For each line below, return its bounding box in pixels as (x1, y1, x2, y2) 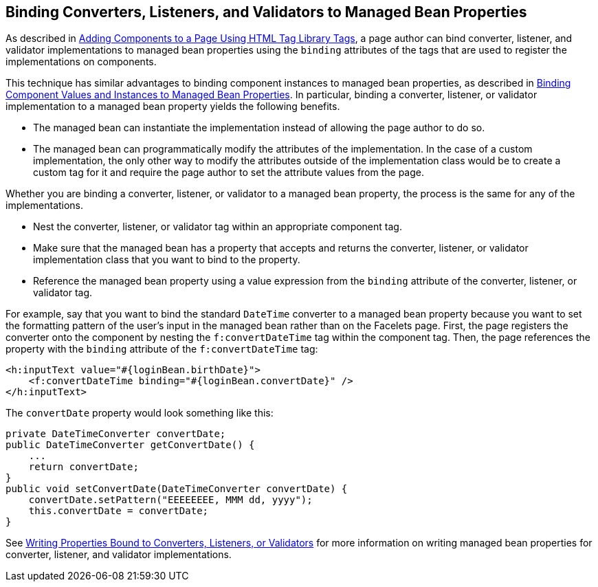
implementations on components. (5, 56, 157, 68)
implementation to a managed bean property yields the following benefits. (5, 100, 340, 113)
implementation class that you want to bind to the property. (33, 254, 300, 266)
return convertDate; (28, 461, 139, 473)
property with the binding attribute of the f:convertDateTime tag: (5, 343, 318, 355)
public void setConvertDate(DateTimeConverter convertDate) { (5, 483, 348, 495)
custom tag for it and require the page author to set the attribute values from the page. (33, 166, 425, 179)
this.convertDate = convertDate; (28, 505, 209, 517)
